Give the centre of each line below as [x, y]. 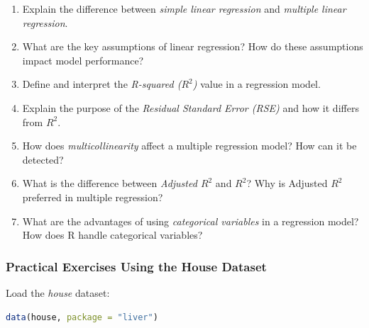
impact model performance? [83, 60]
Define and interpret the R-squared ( [102, 84]
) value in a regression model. [257, 84]
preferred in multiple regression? [93, 197]
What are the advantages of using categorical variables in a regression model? [191, 221]
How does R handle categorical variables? [112, 235]
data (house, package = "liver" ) [82, 317]
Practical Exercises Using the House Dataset [136, 266]
